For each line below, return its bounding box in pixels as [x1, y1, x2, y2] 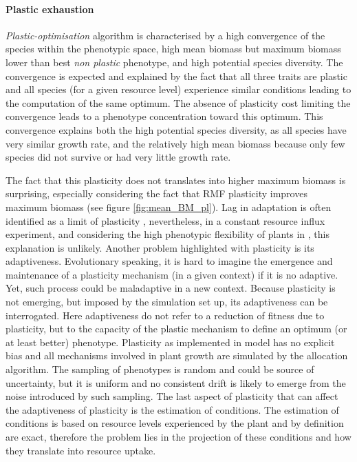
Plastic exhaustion [6, 1, 94, 16]
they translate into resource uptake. [6, 443, 156, 457]
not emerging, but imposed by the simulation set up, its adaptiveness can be [6, 294, 328, 309]
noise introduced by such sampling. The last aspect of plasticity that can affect [6, 389, 338, 403]
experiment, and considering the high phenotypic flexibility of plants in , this [6, 227, 329, 241]
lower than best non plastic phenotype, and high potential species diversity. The [6, 54, 343, 69]
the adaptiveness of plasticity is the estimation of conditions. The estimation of [6, 402, 339, 416]
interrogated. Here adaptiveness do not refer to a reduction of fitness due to [6, 308, 325, 322]
